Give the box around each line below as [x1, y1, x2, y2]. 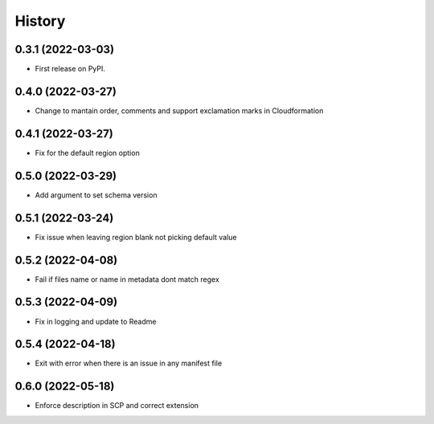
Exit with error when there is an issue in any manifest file [35, 358, 223, 369]
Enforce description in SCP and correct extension [35, 401, 199, 410]
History [14, 12, 66, 30]
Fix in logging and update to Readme [35, 316, 157, 326]
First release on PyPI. [35, 64, 106, 74]
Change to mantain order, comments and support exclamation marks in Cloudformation [35, 105, 324, 116]
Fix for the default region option [35, 148, 140, 157]
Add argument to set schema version [35, 190, 158, 200]
